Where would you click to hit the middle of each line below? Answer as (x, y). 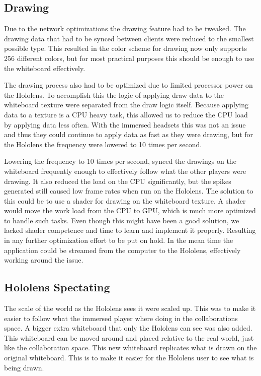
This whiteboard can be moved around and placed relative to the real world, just (129, 337)
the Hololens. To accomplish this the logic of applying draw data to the (114, 95)
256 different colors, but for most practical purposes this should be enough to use (129, 58)
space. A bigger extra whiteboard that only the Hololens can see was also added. (128, 328)
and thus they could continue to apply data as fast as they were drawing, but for (129, 134)
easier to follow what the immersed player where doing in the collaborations (121, 318)
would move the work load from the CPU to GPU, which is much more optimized (130, 210)
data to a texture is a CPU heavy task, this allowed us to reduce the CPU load (126, 114)
